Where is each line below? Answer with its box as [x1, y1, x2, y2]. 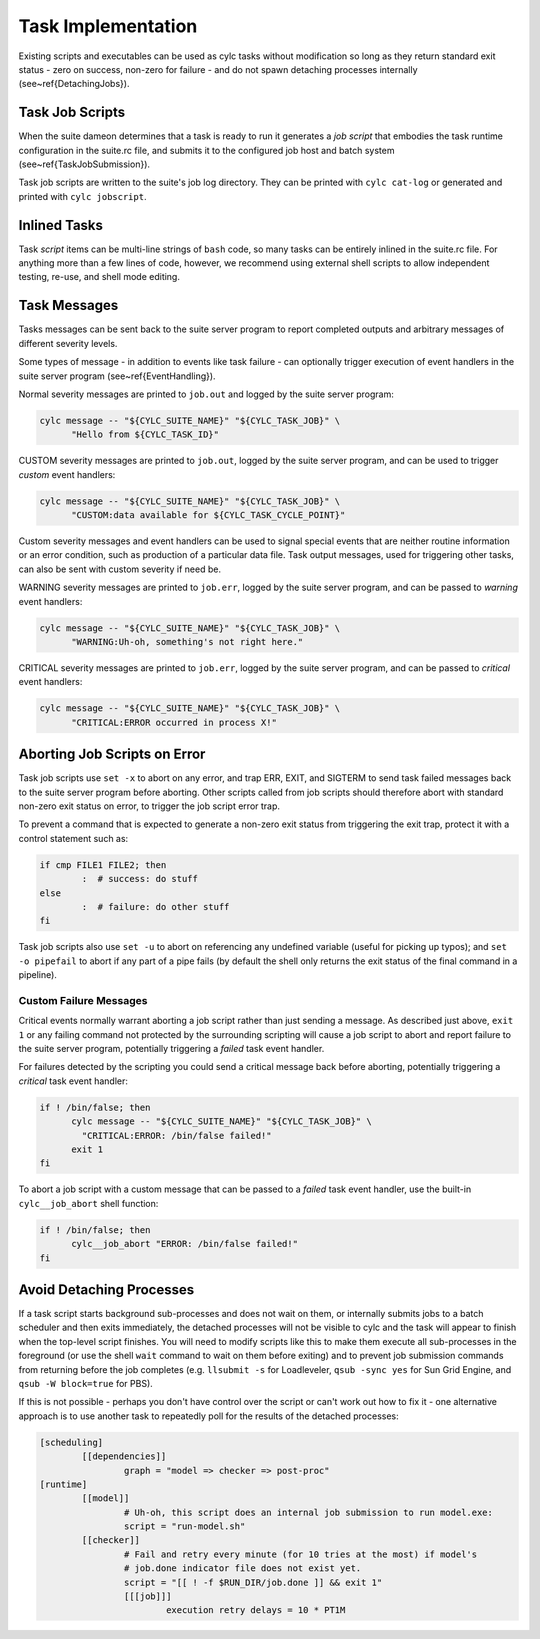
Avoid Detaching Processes [18, 1281, 195, 1298]
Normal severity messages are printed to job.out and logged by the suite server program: [18, 388, 394, 400]
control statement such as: [18, 832, 129, 844]
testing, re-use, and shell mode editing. [18, 271, 180, 283]
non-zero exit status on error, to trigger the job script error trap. [18, 800, 280, 812]
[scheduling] [39, 1436, 104, 1448]
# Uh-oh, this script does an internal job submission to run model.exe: [123, 1506, 494, 1518]
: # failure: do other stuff [81, 901, 230, 912]
